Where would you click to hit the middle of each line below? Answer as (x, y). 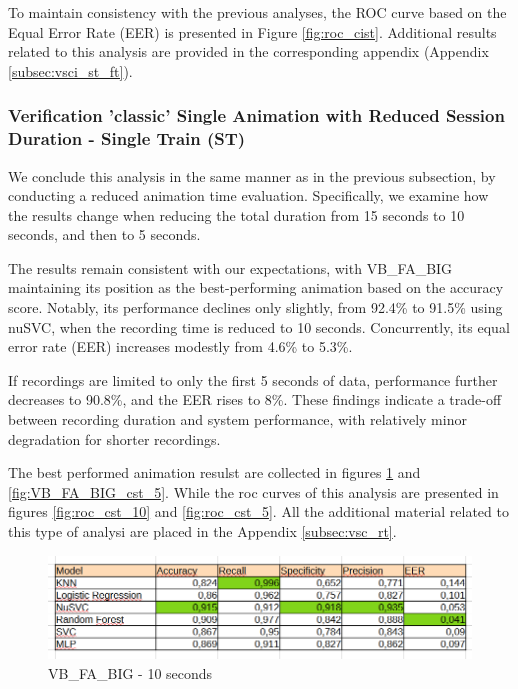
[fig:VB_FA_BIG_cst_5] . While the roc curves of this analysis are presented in (253, 491)
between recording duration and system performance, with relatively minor (237, 419)
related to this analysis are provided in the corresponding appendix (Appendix (248, 51)
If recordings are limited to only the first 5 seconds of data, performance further (253, 379)
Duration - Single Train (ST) (127, 138)
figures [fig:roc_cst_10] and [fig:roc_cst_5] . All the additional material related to (258, 511)
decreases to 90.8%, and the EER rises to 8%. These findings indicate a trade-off (255, 399)
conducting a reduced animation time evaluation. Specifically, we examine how (248, 195)
